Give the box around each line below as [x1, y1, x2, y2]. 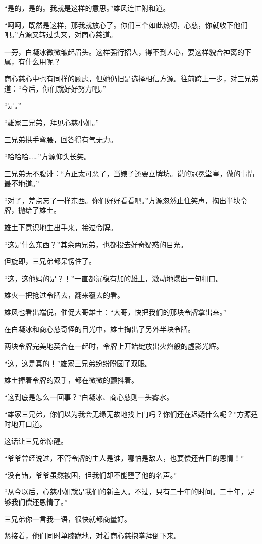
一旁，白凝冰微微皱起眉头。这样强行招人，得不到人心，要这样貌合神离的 [4, 46, 244, 57]
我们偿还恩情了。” [11, 496, 68, 507]
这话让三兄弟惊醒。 [4, 435, 68, 446]
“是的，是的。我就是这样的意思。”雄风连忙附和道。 [4, 3, 170, 13]
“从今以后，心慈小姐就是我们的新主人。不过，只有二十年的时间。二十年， [4, 486, 248, 497]
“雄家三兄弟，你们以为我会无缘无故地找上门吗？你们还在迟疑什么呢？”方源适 [4, 409, 258, 419]
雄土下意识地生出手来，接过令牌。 [4, 221, 117, 232]
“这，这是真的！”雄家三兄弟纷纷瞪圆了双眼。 [4, 357, 152, 368]
